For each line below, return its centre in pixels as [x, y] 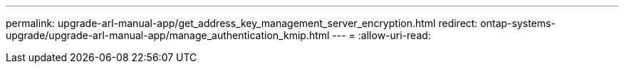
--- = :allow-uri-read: [381, 35]
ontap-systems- [518, 23]
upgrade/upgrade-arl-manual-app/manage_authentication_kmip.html [168, 35]
